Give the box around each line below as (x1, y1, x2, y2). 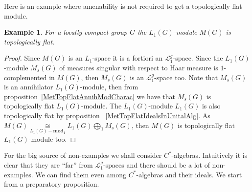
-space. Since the (173, 53, 223, 63)
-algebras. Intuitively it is (171, 150, 248, 160)
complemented (4, 72, 47, 82)
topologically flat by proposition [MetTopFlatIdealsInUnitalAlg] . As (4, 110, 210, 120)
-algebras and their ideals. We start (136, 169, 242, 179)
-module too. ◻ (28, 133, 76, 144)
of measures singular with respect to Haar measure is (59, 62, 218, 72)
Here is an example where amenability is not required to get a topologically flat (4, 1, 242, 11)
